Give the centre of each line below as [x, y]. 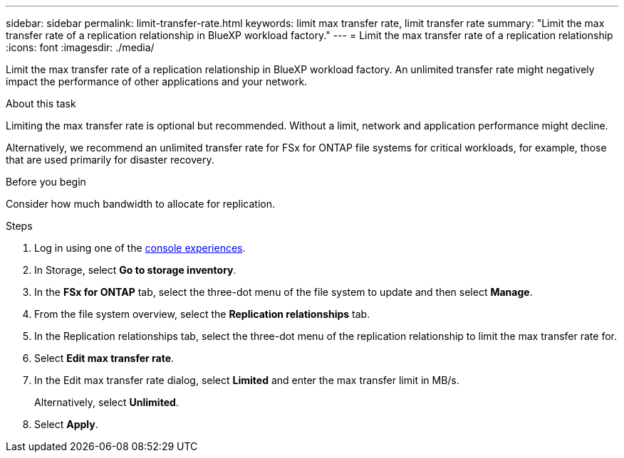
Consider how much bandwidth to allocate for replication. [140, 204]
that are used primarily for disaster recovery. [110, 160]
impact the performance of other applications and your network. [157, 81]
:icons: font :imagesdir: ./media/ [80, 47]
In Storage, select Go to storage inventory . [135, 270]
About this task [41, 103]
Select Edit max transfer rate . [104, 358]
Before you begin [46, 182]
